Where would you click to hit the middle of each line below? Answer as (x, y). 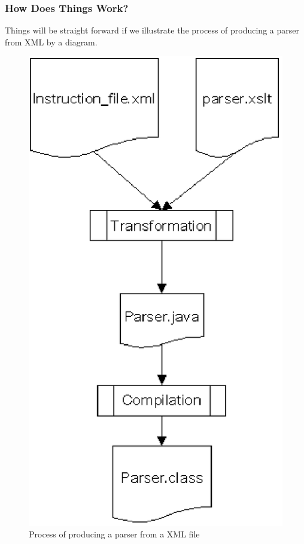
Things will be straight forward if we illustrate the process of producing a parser (152, 30)
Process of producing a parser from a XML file (114, 534)
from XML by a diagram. (51, 42)
